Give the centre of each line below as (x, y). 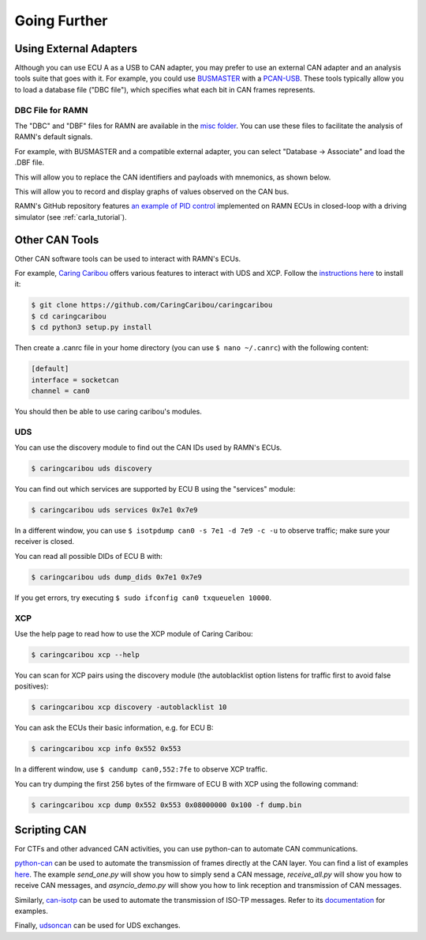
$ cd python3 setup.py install (92, 327)
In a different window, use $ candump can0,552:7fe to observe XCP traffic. (141, 769)
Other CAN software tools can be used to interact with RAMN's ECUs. (128, 259)
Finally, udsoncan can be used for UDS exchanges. (97, 926)
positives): (32, 686)
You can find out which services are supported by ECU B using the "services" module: (155, 489)
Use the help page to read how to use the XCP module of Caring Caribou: (134, 633)
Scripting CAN (50, 830)
